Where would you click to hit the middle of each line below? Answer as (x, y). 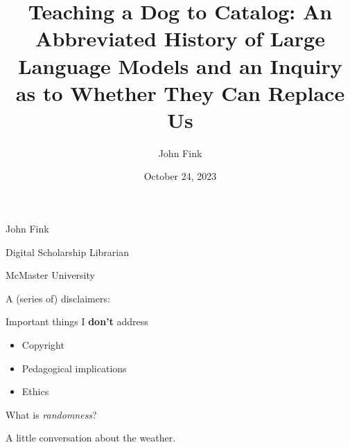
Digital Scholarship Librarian (67, 252)
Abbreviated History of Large (180, 38)
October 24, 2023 (180, 176)
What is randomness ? (51, 414)
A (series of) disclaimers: (58, 298)
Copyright (43, 345)
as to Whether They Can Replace (180, 92)
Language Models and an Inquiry (180, 65)
